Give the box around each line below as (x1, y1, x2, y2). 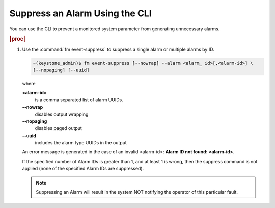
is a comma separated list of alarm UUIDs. (35, 97, 123, 103)
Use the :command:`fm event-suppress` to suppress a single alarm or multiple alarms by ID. (22, 46, 214, 53)
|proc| (9, 36, 25, 43)
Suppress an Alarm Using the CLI (9, 8, 152, 19)
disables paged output (35, 125, 82, 132)
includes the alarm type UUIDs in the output (35, 140, 127, 146)
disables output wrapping (35, 111, 89, 117)
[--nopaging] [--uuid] (33, 67, 90, 73)
